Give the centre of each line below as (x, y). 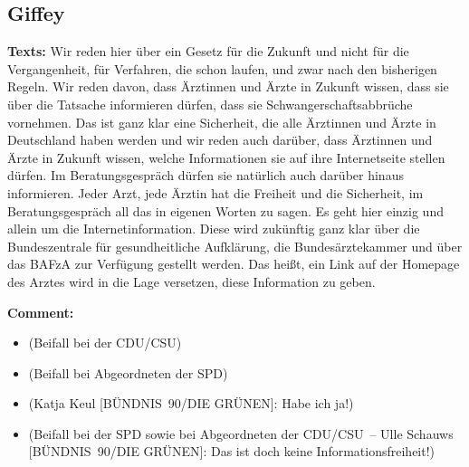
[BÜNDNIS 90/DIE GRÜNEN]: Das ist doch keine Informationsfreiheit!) (232, 451)
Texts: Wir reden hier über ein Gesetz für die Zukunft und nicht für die (208, 51)
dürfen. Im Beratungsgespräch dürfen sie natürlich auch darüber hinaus (206, 175)
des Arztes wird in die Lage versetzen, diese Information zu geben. (191, 281)
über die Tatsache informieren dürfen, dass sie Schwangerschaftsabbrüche (210, 104)
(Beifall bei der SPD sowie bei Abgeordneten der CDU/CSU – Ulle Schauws (241, 433)
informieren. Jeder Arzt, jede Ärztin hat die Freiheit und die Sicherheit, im (215, 192)
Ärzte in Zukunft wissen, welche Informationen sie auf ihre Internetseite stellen (226, 157)
